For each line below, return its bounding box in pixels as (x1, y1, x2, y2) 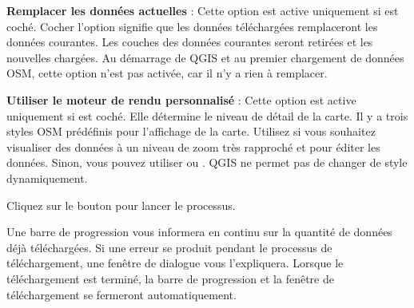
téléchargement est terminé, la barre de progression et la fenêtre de (6, 270, 334, 286)
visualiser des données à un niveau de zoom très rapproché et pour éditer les (6, 138, 380, 155)
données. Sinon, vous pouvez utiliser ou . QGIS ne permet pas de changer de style (6, 154, 408, 171)
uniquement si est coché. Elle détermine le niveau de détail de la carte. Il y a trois (6, 107, 408, 124)
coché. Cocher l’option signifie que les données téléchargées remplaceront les (6, 18, 378, 34)
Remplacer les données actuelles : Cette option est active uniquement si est (6, 2, 399, 18)
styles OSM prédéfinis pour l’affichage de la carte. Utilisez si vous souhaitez (6, 123, 376, 140)
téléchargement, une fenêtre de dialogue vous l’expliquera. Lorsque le (6, 255, 344, 271)
